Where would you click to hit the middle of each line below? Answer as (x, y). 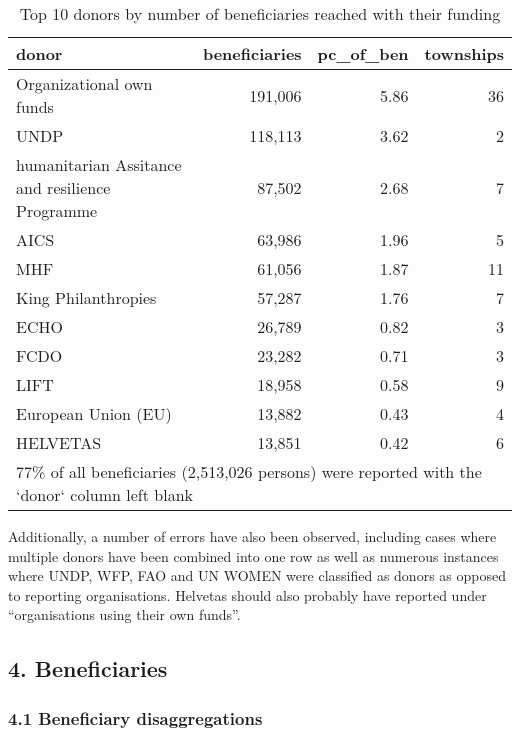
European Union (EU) (94, 413)
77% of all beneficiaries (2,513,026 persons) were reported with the (249, 471)
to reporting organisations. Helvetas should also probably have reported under (247, 594)
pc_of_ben (363, 53)
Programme (57, 210)
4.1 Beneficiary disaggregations (135, 717)
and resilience (63, 187)
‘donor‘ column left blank (104, 494)
